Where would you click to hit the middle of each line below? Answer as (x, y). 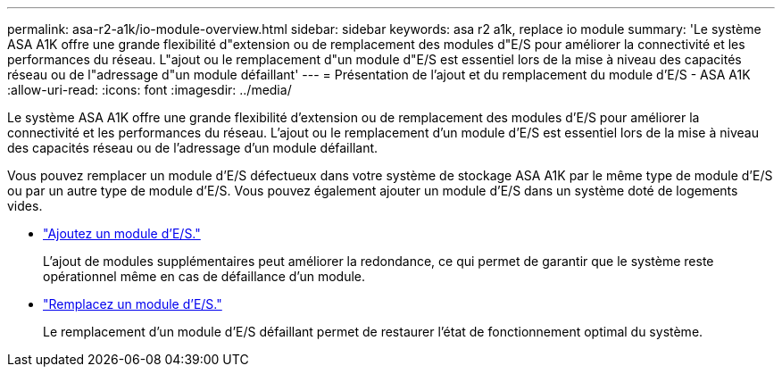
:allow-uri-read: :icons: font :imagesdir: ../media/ (150, 90)
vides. (25, 206)
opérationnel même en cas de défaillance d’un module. (204, 276)
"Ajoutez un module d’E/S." (122, 233)
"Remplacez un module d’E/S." (133, 304)
